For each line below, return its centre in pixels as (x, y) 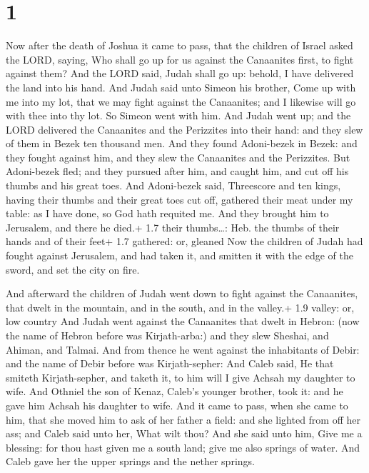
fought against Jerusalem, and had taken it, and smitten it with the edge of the (180, 255)
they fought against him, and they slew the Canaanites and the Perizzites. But (178, 157)
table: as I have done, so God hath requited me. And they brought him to (167, 213)
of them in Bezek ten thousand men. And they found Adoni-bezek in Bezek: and (182, 143)
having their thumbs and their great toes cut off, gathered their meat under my (180, 199)
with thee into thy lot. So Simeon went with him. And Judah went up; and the (178, 115)
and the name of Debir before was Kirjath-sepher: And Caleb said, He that (170, 363)
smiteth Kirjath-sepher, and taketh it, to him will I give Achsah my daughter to (181, 377)
